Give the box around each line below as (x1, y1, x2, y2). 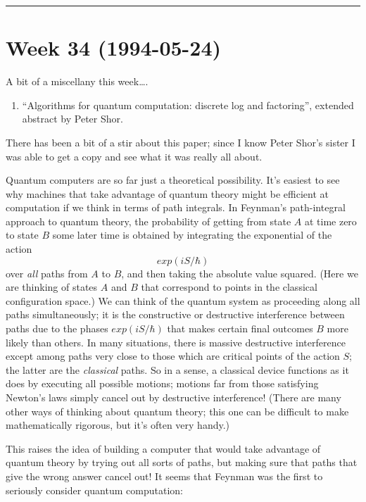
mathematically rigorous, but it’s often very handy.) (6, 418, 230, 432)
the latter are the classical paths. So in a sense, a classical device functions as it (6, 362, 349, 377)
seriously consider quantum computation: (6, 482, 183, 497)
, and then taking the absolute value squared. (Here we (121, 265, 358, 280)
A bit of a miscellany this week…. (6, 74, 149, 89)
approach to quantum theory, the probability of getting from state (6, 213, 291, 228)
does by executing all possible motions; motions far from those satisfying (6, 376, 319, 391)
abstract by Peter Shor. (22, 111, 123, 126)
